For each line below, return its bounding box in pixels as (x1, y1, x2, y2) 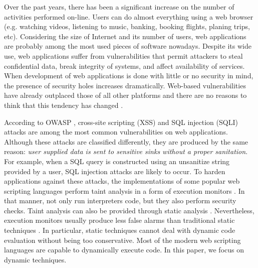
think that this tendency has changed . (4, 99, 123, 110)
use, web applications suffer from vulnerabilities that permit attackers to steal (4, 50, 243, 61)
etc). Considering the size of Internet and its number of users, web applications (4, 31, 246, 41)
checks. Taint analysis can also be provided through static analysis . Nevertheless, (4, 205, 254, 215)
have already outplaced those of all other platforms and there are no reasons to (4, 90, 247, 100)
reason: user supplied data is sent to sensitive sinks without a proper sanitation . (4, 146, 248, 157)
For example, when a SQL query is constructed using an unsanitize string (4, 156, 230, 166)
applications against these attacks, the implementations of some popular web (4, 176, 240, 186)
